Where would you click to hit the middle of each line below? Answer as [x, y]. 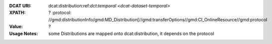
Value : [16, 27]
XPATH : [17, 13]
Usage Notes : [24, 33]
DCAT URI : [20, 6]
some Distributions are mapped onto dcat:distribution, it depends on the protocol [131, 33]
